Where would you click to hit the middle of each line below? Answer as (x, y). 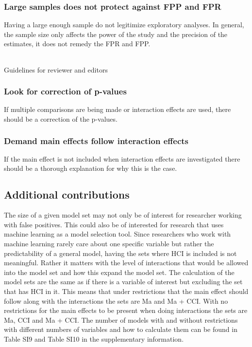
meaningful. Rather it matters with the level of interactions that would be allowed (126, 263)
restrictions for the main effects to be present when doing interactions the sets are (126, 310)
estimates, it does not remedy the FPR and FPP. (77, 44)
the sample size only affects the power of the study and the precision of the (116, 34)
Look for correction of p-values (65, 91)
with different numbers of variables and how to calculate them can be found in (121, 329)
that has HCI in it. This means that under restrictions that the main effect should (126, 291)
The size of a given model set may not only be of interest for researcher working (123, 215)
